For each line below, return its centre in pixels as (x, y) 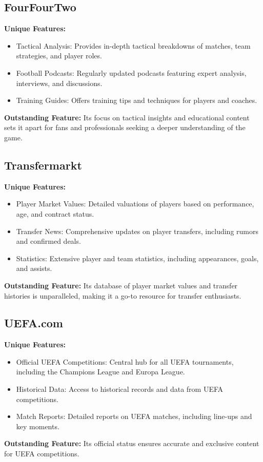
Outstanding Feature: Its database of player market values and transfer (121, 285)
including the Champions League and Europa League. (100, 372)
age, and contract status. (55, 213)
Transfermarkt (43, 165)
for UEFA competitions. (42, 454)
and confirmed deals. (48, 241)
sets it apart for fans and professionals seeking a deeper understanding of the (125, 127)
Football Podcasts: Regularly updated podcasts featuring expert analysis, (131, 72)
